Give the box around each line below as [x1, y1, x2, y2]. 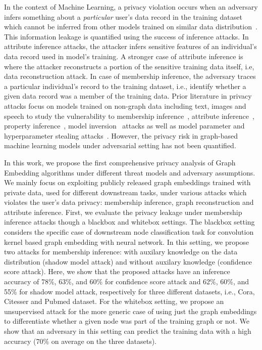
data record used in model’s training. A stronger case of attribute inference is [4, 51, 243, 61]
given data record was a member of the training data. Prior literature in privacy [4, 91, 252, 101]
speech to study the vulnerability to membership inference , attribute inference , [4, 110, 254, 121]
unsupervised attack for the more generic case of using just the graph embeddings [4, 305, 257, 316]
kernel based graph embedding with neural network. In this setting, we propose [4, 236, 249, 247]
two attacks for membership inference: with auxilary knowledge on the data [4, 246, 238, 257]
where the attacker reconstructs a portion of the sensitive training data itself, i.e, [4, 61, 254, 71]
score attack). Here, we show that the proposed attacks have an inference [4, 266, 230, 277]
